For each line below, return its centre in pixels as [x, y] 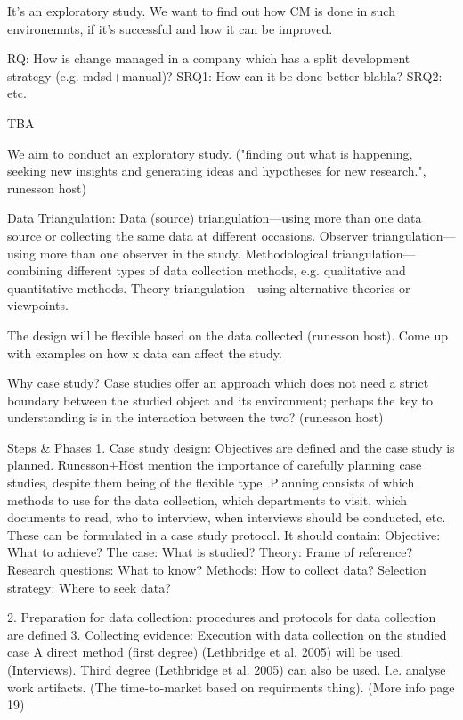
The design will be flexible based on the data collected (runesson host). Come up [228, 335]
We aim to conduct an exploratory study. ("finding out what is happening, [210, 153]
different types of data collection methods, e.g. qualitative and [236, 270]
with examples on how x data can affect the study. [145, 352]
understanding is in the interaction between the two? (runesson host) [195, 417]
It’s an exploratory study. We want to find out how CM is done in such [201, 11]
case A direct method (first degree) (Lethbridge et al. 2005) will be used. [206, 652]
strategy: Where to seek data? [89, 587]
